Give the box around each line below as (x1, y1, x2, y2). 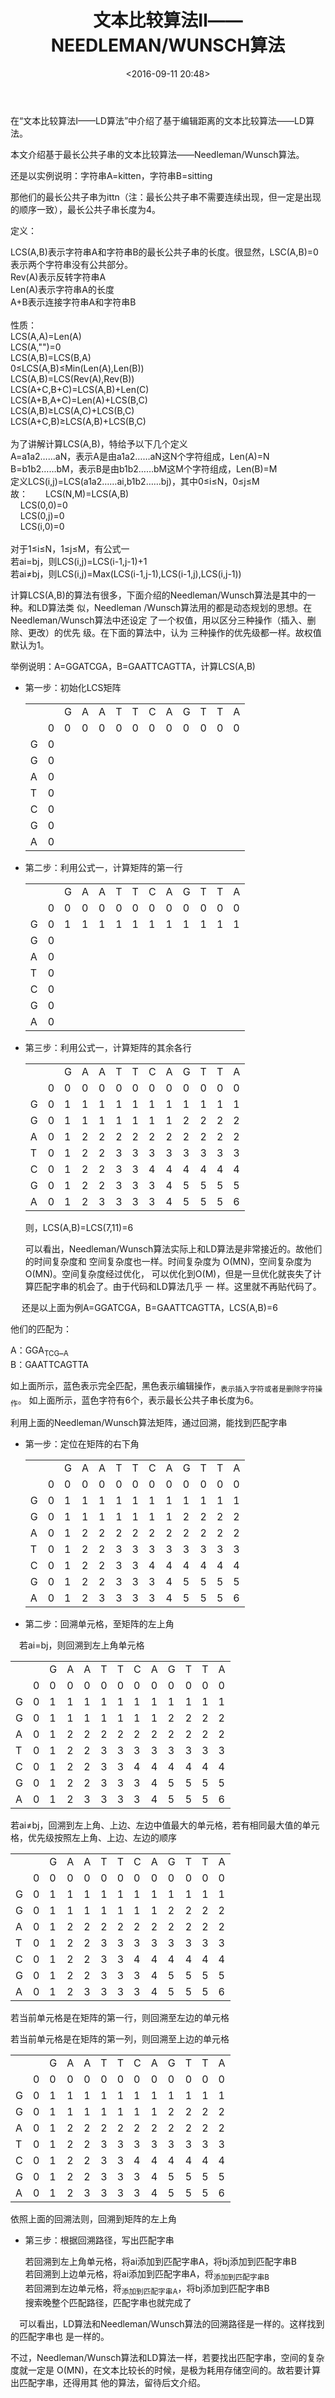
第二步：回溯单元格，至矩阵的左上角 (24, 1618, 175, 1630)
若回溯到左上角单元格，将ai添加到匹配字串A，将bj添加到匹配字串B (24, 2256, 297, 2268)
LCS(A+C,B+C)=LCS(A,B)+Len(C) (10, 383, 150, 395)
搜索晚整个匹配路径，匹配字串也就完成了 (24, 2296, 192, 2308)
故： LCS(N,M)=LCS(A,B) (10, 487, 130, 500)
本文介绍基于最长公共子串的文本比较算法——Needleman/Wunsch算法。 (10, 148, 305, 160)
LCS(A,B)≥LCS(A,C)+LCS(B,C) (10, 404, 135, 416)
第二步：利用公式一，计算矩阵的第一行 (24, 861, 183, 873)
